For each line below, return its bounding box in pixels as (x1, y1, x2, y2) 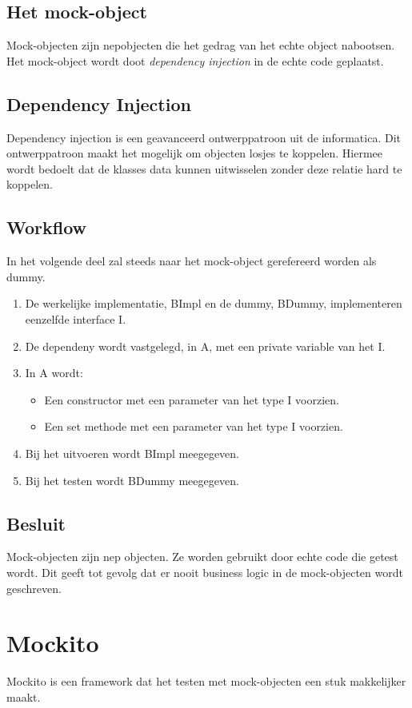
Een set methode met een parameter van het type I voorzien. (44, 418, 343, 435)
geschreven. (6, 579, 62, 596)
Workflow (6, 215, 87, 240)
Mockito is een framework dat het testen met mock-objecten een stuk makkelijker (6, 673, 406, 690)
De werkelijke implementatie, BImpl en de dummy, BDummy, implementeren (25, 295, 402, 312)
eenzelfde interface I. (25, 310, 126, 327)
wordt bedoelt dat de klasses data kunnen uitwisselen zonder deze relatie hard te (6, 160, 402, 177)
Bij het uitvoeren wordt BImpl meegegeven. (25, 444, 240, 461)
